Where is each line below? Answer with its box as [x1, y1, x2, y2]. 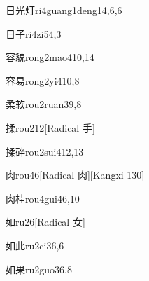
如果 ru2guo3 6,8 [6, 261, 72, 276]
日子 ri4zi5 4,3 [6, 26, 62, 41]
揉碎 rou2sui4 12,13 [6, 144, 84, 158]
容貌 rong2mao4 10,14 [6, 50, 94, 64]
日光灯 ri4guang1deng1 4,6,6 [6, 3, 122, 17]
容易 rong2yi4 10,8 [6, 73, 80, 88]
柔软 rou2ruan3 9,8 [6, 97, 82, 111]
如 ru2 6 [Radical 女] [6, 214, 85, 229]
